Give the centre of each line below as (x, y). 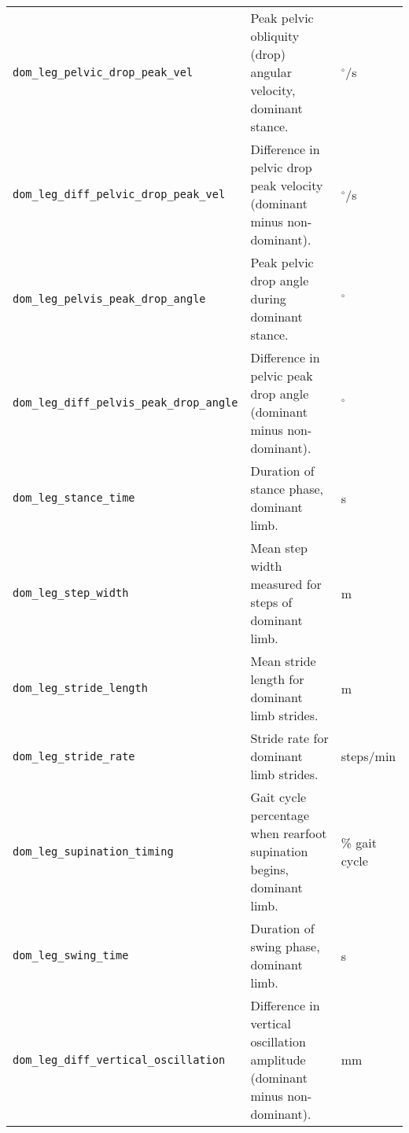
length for (277, 679)
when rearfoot (289, 833)
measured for (286, 584)
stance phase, (287, 489)
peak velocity (287, 185)
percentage (280, 815)
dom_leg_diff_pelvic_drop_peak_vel (119, 194)
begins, (269, 869)
